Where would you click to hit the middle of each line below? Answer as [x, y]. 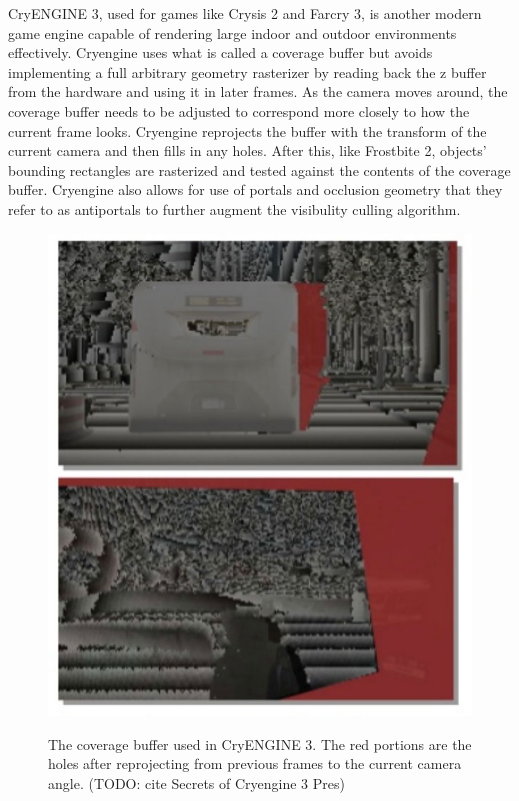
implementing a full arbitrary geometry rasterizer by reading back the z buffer [247, 71]
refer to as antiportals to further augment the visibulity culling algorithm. [234, 208]
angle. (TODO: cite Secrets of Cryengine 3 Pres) [196, 782]
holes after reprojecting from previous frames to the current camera [255, 763]
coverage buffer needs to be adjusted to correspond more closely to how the [239, 110]
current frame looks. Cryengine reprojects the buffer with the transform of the [247, 130]
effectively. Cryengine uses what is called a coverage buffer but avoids [220, 52]
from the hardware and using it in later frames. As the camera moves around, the [258, 91]
